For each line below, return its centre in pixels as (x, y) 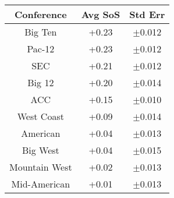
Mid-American (41, 184)
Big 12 (41, 82)
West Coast (40, 116)
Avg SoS (101, 14)
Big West (40, 150)
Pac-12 (41, 49)
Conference (41, 14)
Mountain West (41, 167)
